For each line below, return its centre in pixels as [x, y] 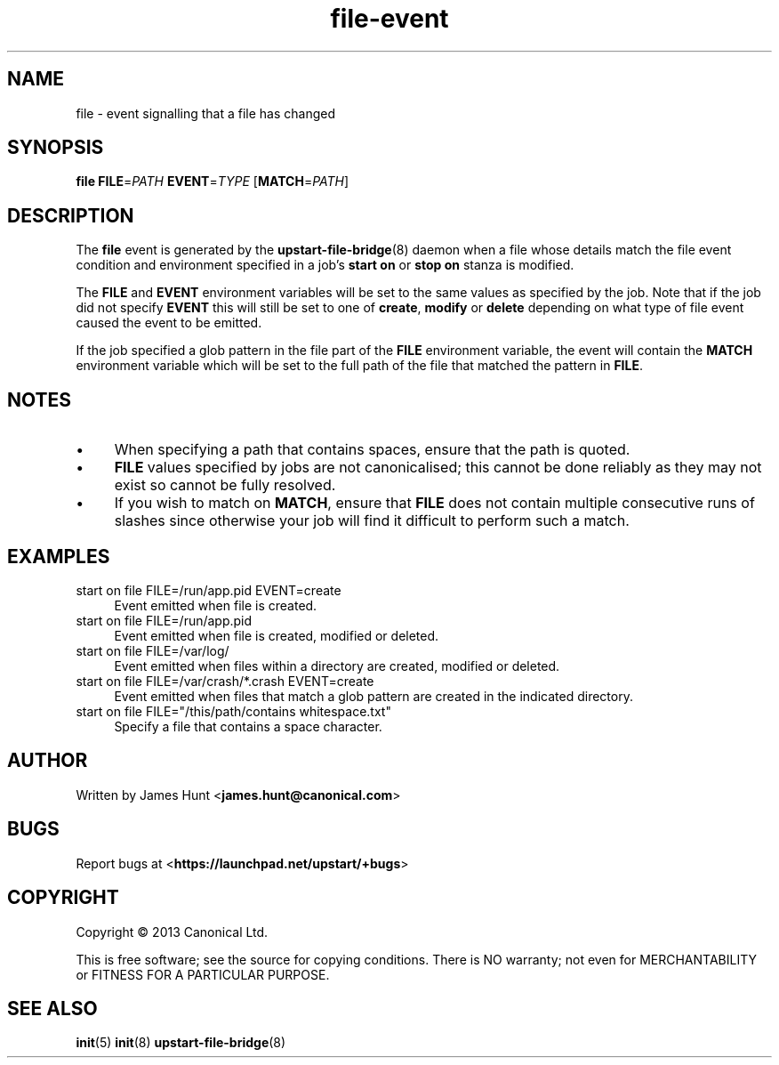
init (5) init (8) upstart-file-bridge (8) [181, 1043]
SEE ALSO [52, 1008]
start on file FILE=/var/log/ [153, 650]
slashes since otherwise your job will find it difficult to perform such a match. [372, 521]
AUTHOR [48, 761]
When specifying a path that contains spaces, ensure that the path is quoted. [372, 450]
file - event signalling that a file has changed [206, 113]
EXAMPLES [59, 556]
